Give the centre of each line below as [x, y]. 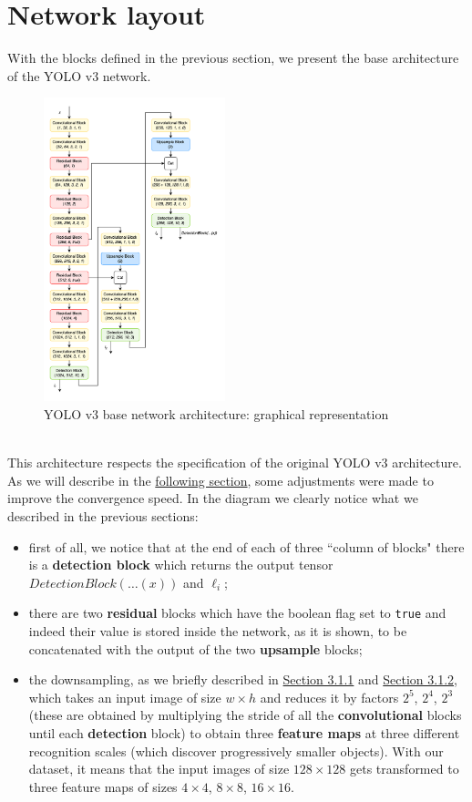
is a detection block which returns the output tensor [181, 565]
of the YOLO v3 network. [79, 75]
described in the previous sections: [103, 515]
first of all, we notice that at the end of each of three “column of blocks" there [246, 546]
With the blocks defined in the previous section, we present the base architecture [233, 58]
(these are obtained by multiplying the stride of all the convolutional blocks [245, 715]
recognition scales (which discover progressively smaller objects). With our [236, 751]
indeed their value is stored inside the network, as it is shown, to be [218, 630]
